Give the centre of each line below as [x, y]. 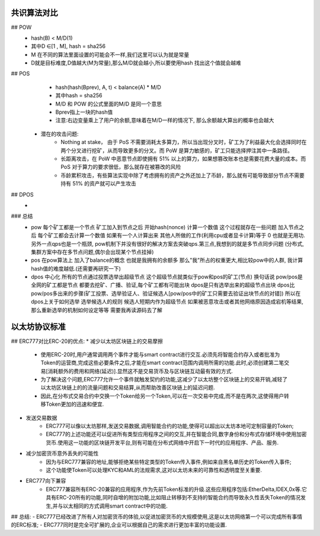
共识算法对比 [34, 13]
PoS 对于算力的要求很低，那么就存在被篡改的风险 [121, 167]
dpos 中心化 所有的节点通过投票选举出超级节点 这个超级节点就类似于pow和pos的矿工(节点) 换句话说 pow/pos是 [167, 277]
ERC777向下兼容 [46, 481]
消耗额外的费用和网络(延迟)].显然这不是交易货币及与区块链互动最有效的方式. [140, 371]
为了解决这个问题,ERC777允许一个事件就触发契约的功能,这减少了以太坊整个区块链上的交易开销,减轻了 [164, 380]
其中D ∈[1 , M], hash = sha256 [68, 46]
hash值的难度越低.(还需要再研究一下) [76, 268]
